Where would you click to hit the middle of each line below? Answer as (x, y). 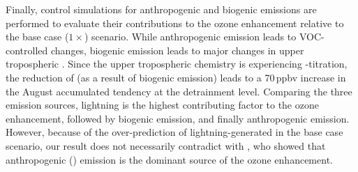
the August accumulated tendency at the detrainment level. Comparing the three (179, 91)
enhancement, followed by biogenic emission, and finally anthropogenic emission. (178, 118)
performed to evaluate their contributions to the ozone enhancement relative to (175, 23)
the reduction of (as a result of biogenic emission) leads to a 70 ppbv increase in (176, 77)
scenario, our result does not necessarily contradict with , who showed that (166, 145)
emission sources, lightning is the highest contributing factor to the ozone (162, 105)
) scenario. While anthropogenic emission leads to (190, 37)
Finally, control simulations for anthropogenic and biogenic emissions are (161, 9)
